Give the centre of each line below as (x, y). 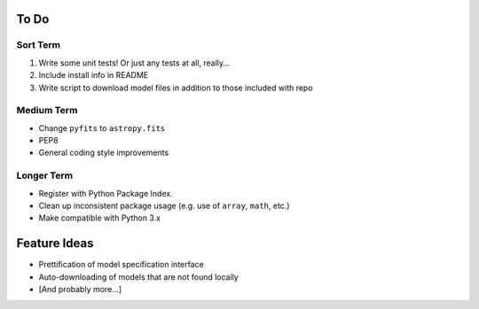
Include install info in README (94, 75)
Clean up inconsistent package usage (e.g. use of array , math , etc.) (164, 205)
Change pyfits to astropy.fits (102, 127)
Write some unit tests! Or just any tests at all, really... (134, 63)
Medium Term (47, 111)
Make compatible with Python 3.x (100, 218)
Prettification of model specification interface (121, 265)
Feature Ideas (55, 243)
